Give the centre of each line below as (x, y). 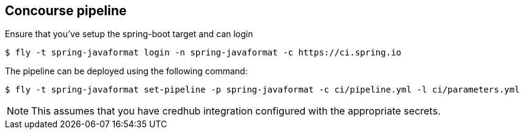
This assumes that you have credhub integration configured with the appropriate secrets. (236, 111)
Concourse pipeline (66, 11)
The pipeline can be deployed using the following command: (126, 71)
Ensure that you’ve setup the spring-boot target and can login (129, 34)
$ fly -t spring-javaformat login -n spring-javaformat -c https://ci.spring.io (203, 53)
